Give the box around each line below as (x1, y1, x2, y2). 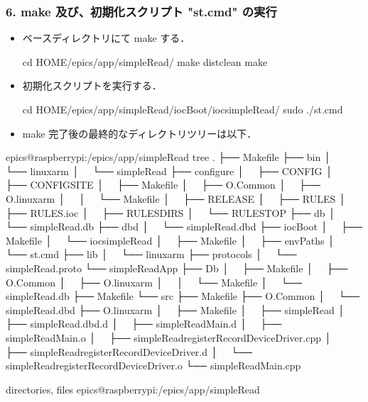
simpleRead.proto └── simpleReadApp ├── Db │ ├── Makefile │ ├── (6, 260, 348, 275)
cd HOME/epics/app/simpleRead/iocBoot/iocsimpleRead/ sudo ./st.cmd (22, 102, 343, 116)
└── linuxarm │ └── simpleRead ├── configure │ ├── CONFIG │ (6, 163, 333, 178)
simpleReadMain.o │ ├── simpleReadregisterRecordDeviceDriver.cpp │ (6, 330, 332, 345)
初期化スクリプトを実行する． (22, 78, 162, 93)
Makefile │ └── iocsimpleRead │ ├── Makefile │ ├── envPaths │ (6, 233, 335, 247)
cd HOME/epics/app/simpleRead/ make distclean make (22, 54, 268, 69)
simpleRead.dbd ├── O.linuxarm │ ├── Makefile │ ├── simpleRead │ (6, 302, 345, 317)
